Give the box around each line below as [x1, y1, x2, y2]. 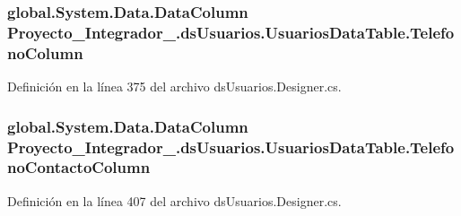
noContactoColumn [7, 156, 151, 178]
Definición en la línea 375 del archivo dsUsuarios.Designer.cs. [7, 77, 342, 96]
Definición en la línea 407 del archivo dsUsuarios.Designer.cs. [7, 191, 342, 210]
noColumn [7, 41, 83, 64]
